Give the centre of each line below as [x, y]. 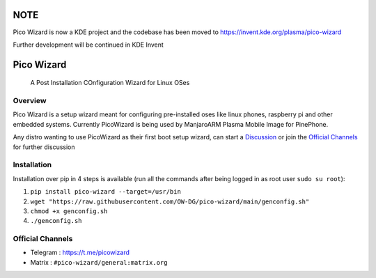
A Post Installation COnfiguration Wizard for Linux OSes [110, 83]
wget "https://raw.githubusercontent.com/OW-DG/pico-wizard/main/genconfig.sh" [170, 201]
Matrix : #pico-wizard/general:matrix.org [99, 262]
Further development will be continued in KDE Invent [88, 45]
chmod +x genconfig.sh [69, 211]
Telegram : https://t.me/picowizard [80, 253]
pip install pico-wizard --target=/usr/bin [105, 192]
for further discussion [44, 147]
